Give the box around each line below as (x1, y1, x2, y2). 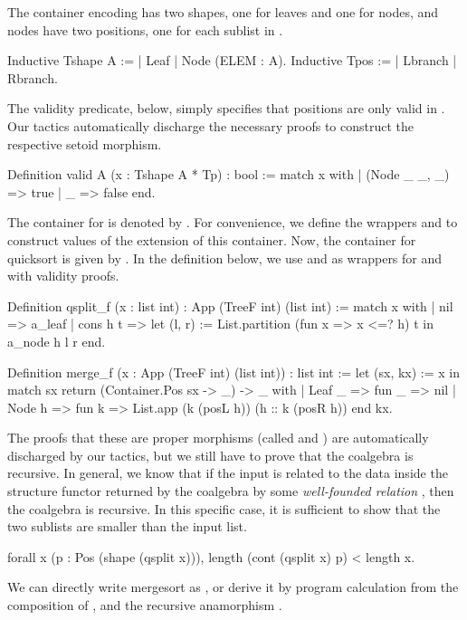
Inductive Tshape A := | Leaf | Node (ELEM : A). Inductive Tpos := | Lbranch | (7, 51, 457, 70)
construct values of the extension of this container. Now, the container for (7, 230, 416, 249)
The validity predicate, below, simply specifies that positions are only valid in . (7, 99, 445, 118)
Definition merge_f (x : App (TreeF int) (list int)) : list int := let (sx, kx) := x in (7, 362, 461, 381)
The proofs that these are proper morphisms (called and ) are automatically (7, 428, 429, 447)
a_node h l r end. (7, 331, 106, 350)
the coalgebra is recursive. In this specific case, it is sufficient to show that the (7, 499, 441, 518)
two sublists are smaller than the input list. (7, 517, 247, 536)
